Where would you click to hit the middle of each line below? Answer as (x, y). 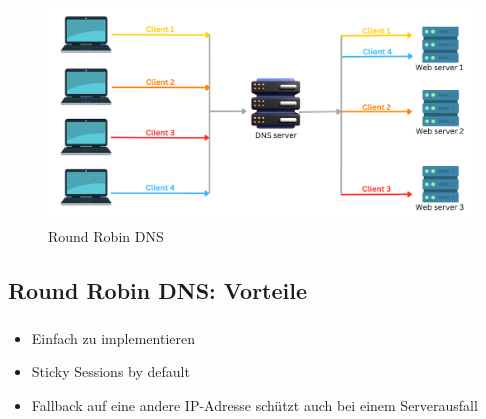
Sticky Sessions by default (110, 371)
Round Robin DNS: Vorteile (158, 290)
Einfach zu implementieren (113, 337)
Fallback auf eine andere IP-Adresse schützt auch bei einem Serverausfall (254, 404)
